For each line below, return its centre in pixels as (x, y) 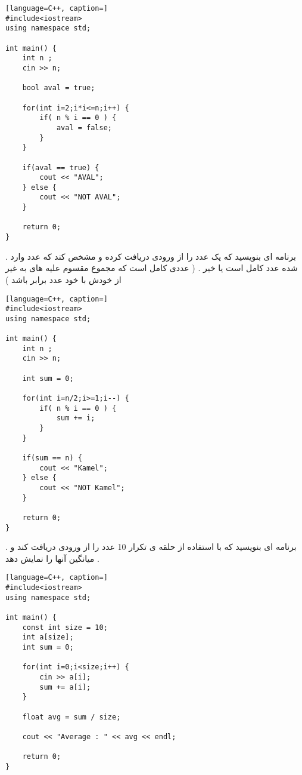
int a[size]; (48, 637)
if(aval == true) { (61, 167)
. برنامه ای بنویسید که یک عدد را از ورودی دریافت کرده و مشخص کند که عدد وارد (151, 256)
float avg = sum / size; (71, 717)
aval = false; (84, 127)
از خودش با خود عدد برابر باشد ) (63, 279)
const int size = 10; (65, 627)
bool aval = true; (59, 88)
